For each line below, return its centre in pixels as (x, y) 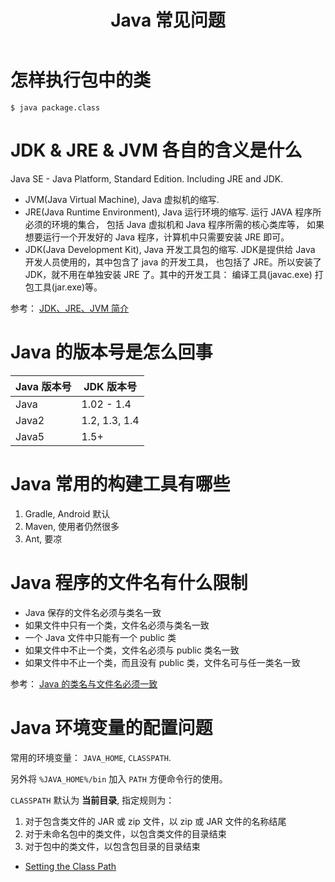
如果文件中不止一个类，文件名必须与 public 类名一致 (132, 650)
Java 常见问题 (168, 20)
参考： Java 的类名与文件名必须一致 (84, 683)
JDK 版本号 (110, 386)
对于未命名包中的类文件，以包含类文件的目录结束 (125, 833)
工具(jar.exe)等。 (68, 287)
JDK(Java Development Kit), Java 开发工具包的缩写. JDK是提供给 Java (170, 249)
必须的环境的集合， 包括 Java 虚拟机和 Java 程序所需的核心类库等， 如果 (174, 224)
